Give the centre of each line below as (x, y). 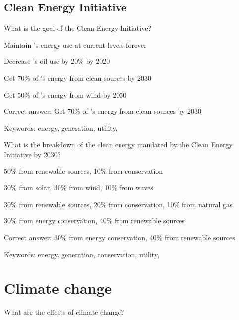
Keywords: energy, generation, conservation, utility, (82, 254)
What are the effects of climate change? (64, 312)
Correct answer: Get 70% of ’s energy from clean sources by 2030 (103, 111)
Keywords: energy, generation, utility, (61, 128)
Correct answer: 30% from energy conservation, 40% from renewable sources (119, 237)
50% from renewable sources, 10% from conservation (84, 171)
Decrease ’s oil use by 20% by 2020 (57, 61)
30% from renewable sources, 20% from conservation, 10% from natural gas (118, 204)
